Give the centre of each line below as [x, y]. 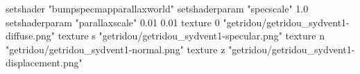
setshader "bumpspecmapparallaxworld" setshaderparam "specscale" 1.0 [157, 8]
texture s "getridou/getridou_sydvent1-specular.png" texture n [191, 36]
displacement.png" [44, 63]
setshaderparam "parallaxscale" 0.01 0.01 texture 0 [113, 22]
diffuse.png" [31, 36]
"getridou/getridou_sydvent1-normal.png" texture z [115, 49]
